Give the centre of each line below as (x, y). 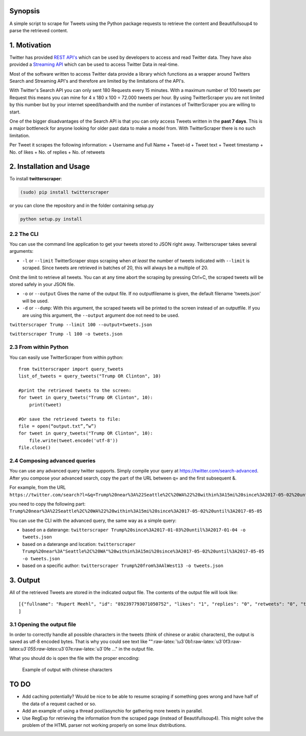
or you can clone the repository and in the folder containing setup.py (82, 206)
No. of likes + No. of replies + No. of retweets (57, 152)
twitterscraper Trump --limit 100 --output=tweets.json (81, 325)
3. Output (25, 580)
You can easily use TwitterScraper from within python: (66, 357)
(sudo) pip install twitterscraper (65, 192)
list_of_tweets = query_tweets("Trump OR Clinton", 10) (90, 376)
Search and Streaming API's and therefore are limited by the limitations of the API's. (97, 81)
